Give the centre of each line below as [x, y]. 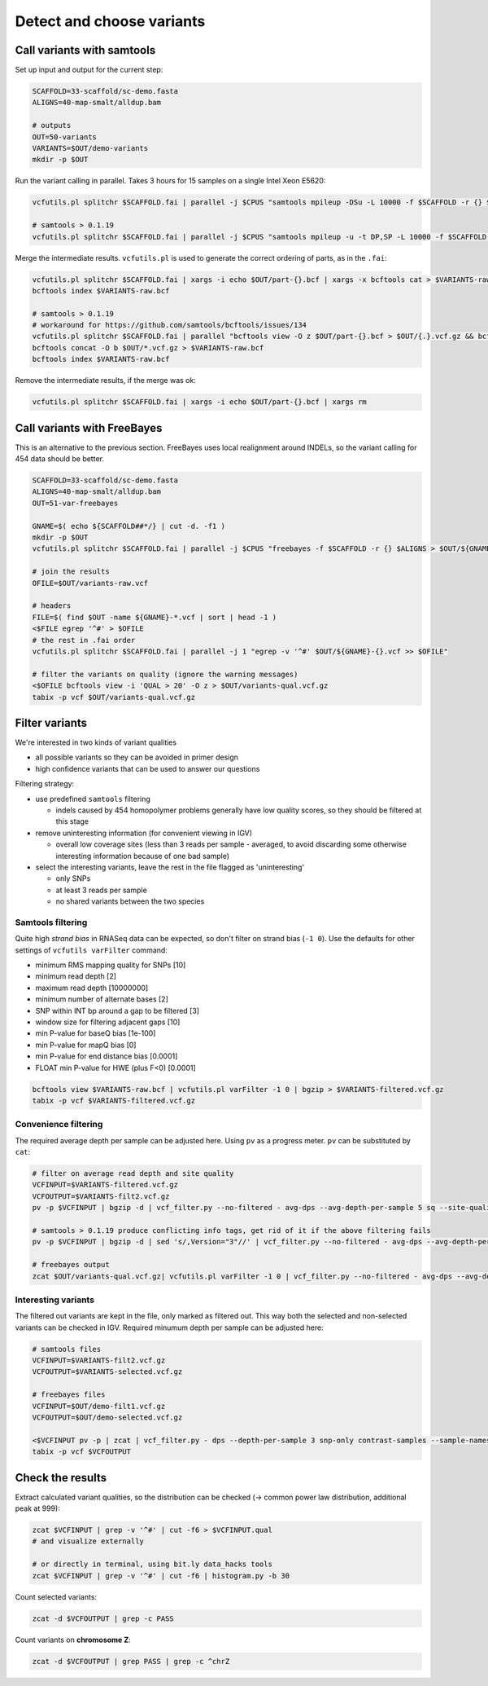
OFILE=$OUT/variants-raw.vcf [90, 583]
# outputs [52, 125]
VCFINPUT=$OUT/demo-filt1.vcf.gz [99, 1406]
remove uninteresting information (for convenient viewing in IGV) [144, 833]
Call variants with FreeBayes [89, 428]
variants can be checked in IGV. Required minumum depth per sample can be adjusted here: [170, 1327]
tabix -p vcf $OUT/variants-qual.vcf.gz [113, 697]
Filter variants [51, 722]
